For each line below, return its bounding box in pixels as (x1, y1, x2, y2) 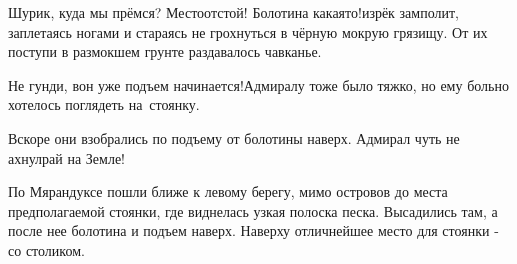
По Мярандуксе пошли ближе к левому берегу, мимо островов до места (8, 181, 448, 202)
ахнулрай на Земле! (8, 147, 125, 168)
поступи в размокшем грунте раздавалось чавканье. (8, 41, 322, 62)
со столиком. (8, 239, 85, 260)
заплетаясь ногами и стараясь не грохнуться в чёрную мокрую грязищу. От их (8, 21, 488, 42)
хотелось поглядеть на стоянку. (8, 94, 200, 115)
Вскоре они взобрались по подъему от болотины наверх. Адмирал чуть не (8, 127, 460, 148)
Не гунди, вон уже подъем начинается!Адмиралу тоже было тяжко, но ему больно (8, 74, 509, 95)
